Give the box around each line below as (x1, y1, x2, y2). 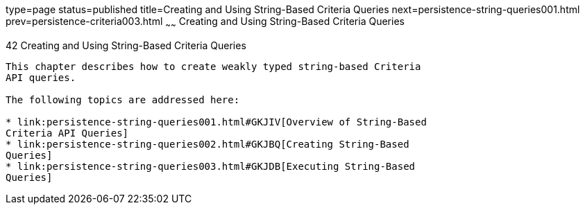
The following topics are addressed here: (6, 94, 240, 105)
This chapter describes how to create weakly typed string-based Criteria (6, 60, 421, 72)
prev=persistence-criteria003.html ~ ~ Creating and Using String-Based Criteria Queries (6, 15, 405, 30)
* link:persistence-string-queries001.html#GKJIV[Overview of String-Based (6, 116, 427, 128)
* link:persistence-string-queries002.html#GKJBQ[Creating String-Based (6, 138, 409, 150)
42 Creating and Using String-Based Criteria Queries (6, 39, 246, 51)
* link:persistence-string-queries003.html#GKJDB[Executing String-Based (6, 160, 416, 172)
